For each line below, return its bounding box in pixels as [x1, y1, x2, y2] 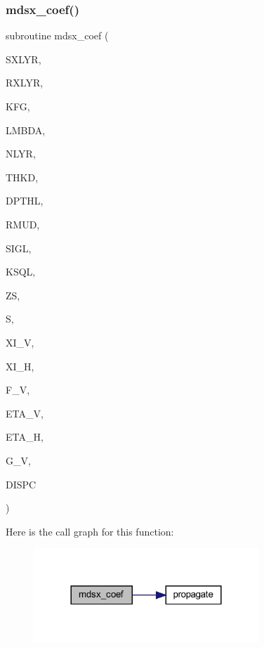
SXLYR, [6, 51, 41, 66]
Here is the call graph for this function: [6, 524, 174, 538]
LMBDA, [6, 122, 46, 137]
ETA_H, [6, 429, 44, 444]
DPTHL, [6, 193, 44, 208]
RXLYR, [6, 75, 44, 90]
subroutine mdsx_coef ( [6, 28, 109, 43]
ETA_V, [6, 406, 44, 420]
